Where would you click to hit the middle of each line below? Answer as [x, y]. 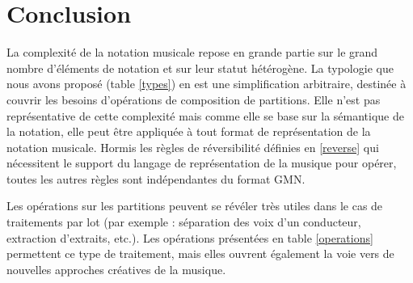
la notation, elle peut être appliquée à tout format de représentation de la [189, 131]
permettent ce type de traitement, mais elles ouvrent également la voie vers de [200, 253]
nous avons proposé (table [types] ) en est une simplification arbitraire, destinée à [206, 84]
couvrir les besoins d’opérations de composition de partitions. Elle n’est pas [194, 99]
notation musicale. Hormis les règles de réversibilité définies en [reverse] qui [193, 147]
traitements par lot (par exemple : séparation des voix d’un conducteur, [184, 222]
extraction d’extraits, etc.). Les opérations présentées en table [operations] [190, 237]
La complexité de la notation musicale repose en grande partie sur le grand [192, 52]
